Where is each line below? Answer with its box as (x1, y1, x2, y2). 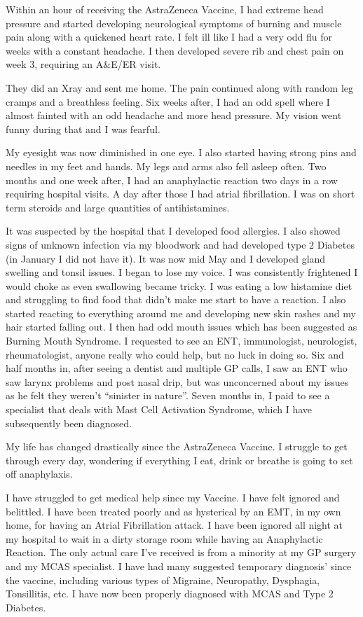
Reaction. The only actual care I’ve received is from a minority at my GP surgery (6, 545, 357, 560)
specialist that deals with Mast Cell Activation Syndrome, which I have (6, 402, 313, 417)
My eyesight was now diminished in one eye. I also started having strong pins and (6, 145, 357, 160)
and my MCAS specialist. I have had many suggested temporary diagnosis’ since (6, 558, 352, 573)
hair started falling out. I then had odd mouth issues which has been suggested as (6, 319, 357, 334)
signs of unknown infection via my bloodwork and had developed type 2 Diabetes (6, 237, 355, 251)
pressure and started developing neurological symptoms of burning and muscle (6, 15, 342, 30)
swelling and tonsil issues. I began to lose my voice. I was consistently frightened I (6, 265, 358, 279)
